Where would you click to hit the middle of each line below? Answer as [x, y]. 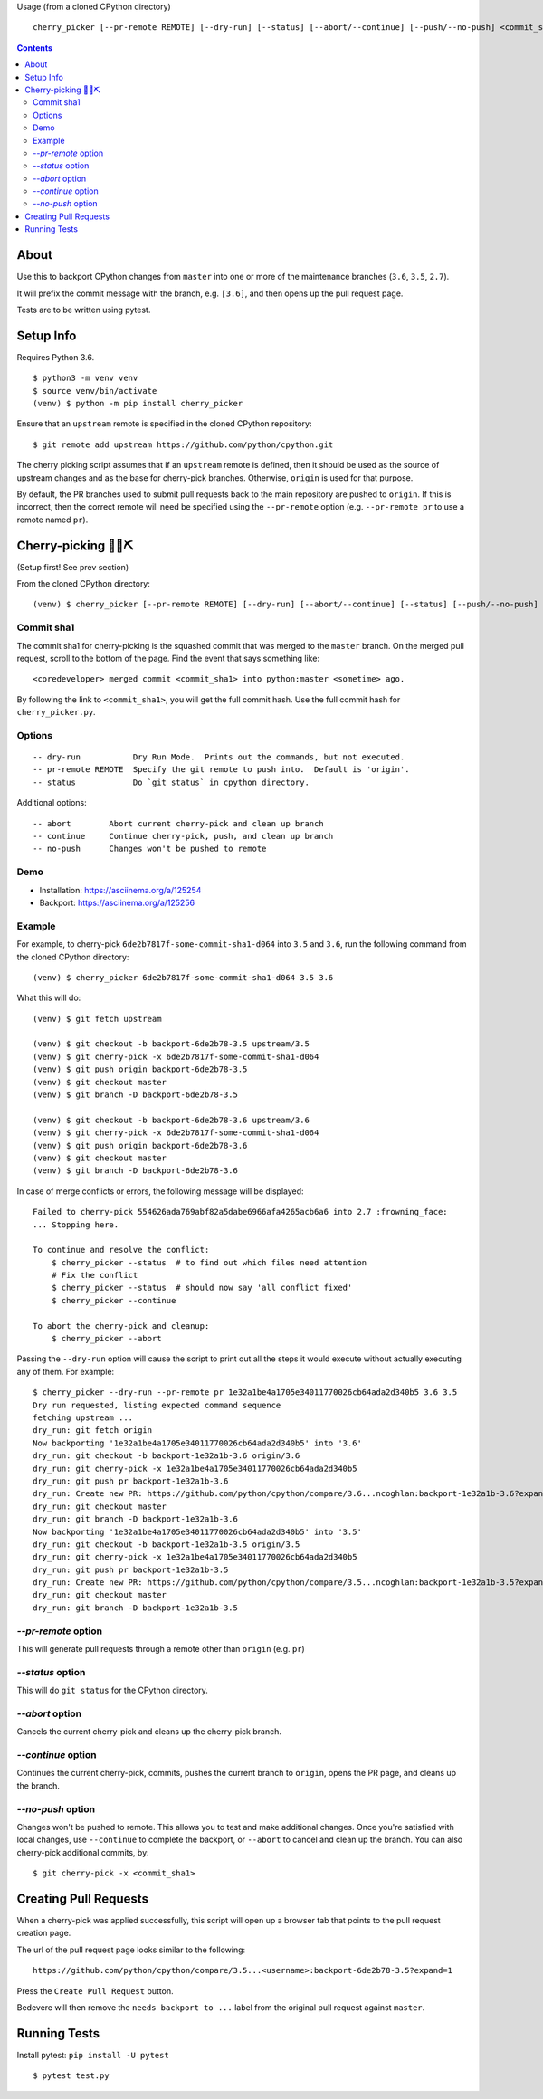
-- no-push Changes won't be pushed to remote [150, 849]
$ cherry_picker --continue [114, 1300]
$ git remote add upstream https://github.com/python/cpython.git [183, 444]
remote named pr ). [52, 520]
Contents [35, 48]
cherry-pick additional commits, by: [83, 1852]
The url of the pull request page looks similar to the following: [131, 1950]
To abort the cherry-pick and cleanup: [121, 1326]
